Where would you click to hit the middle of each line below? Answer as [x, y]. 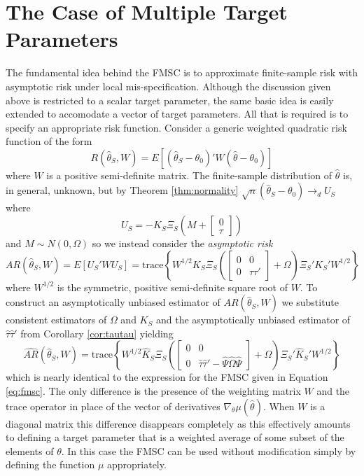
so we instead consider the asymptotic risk [182, 243]
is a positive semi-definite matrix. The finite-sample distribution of [189, 175]
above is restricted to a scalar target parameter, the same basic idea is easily [170, 100]
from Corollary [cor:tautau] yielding [97, 333]
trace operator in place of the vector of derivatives [113, 406]
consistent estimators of [56, 320]
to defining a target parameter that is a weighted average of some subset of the [175, 437]
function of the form [49, 141]
